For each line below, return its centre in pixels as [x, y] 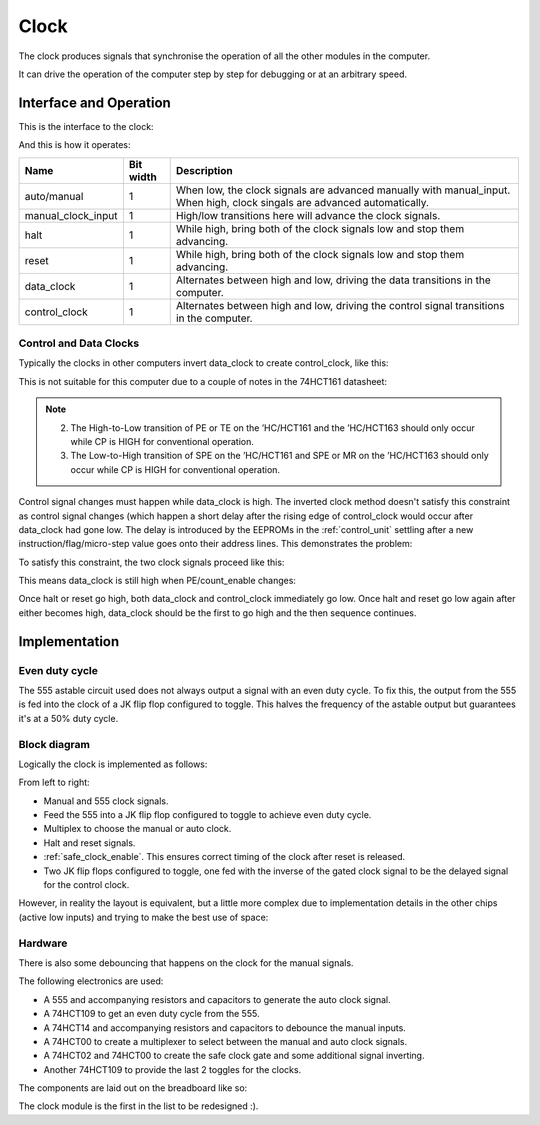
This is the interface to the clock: [86, 126]
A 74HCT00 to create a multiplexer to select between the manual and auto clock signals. [225, 1041]
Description [204, 170]
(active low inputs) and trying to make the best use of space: [143, 917]
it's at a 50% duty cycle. [68, 718]
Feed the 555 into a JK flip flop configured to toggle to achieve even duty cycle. [207, 815]
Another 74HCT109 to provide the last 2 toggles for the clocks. [172, 1069]
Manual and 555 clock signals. [106, 801]
